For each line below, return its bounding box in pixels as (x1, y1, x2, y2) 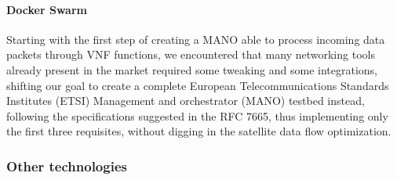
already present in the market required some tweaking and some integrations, (6, 61, 378, 77)
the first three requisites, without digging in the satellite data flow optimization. (6, 123, 392, 139)
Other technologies (6, 156, 127, 175)
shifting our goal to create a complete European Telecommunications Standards (6, 77, 389, 93)
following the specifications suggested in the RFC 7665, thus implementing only (6, 107, 388, 124)
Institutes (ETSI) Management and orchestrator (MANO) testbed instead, (6, 92, 365, 109)
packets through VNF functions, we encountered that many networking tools (6, 46, 375, 63)
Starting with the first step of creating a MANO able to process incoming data (6, 31, 385, 47)
